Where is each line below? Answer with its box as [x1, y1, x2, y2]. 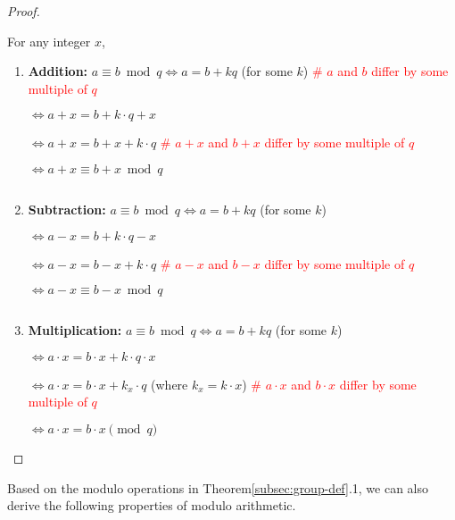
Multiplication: [28, 321, 122, 340]
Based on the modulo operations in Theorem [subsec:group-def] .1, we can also [7, 478, 429, 497]
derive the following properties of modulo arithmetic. [7, 496, 296, 515]
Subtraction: [28, 199, 106, 218]
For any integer [7, 31, 91, 50]
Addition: [28, 62, 88, 80]
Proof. [7, 2, 40, 20]
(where [151, 374, 188, 393]
